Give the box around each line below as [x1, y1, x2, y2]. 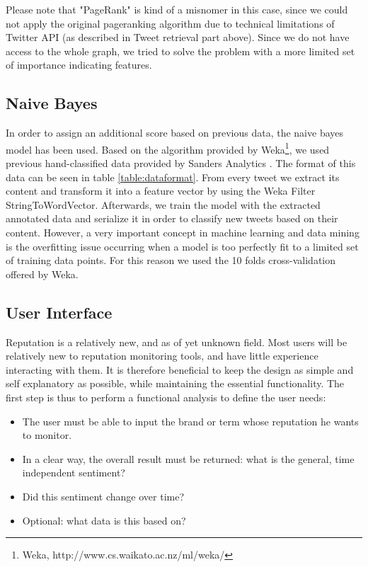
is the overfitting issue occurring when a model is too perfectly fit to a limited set [6, 239, 359, 253]
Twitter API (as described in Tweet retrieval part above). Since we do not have [6, 30, 350, 45]
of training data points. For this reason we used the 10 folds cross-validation [6, 253, 336, 268]
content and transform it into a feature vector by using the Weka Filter [6, 183, 316, 198]
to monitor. [22, 428, 72, 442]
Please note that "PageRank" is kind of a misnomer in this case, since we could [6, 2, 348, 16]
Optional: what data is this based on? [22, 512, 186, 527]
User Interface [6, 301, 113, 323]
